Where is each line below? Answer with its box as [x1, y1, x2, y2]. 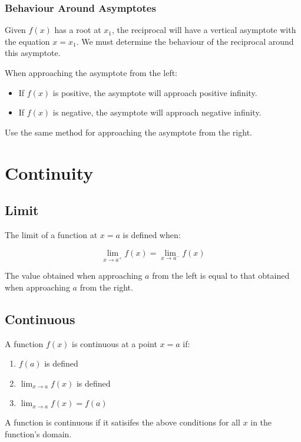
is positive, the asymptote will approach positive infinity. [52, 86, 257, 98]
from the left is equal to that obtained [152, 269, 290, 282]
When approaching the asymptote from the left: [5, 67, 178, 78]
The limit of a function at [5, 228, 98, 240]
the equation [5, 35, 50, 47]
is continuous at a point [72, 337, 157, 349]
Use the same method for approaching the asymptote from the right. [5, 126, 252, 138]
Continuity [5, 160, 94, 184]
